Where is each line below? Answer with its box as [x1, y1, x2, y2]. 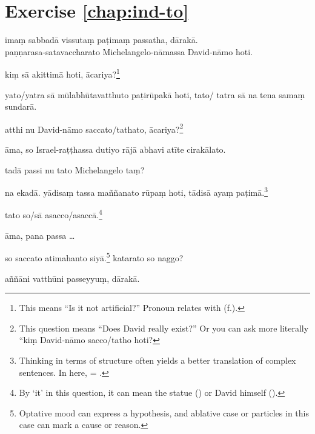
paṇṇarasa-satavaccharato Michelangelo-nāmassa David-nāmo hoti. [5, 45, 253, 58]
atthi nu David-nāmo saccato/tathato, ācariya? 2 [5, 121, 184, 135]
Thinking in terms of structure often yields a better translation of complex [19, 353, 296, 366]
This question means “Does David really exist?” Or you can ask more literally [19, 321, 309, 334]
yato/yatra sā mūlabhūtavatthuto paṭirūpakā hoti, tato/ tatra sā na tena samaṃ [5, 88, 305, 101]
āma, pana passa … [5, 229, 75, 241]
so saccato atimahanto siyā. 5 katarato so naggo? [5, 250, 184, 264]
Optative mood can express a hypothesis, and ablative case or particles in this [19, 406, 309, 419]
